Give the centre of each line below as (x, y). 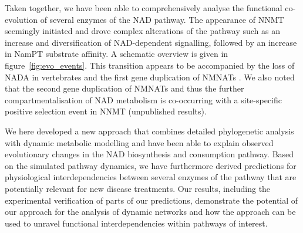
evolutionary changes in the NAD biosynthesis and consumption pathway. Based (149, 154)
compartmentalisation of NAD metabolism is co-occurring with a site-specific (143, 99)
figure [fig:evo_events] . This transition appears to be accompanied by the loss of (150, 65)
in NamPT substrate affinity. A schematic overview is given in (117, 54)
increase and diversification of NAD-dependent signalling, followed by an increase (151, 42)
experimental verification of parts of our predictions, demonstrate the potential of (151, 200)
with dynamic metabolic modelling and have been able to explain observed (139, 142)
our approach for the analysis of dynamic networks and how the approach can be (150, 212)
